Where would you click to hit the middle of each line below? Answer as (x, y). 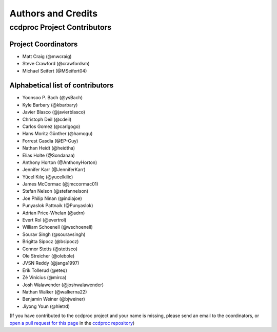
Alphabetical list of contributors (62, 86)
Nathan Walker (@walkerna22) (55, 292)
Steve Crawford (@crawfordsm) (56, 64)
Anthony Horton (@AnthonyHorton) (60, 162)
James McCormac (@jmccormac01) (60, 184)
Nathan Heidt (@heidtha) (49, 148)
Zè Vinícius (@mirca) (44, 278)
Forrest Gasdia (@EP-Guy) (50, 141)
